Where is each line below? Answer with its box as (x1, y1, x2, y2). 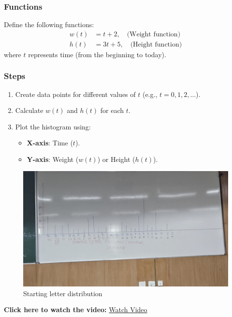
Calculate (15, 105, 43, 115)
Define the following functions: (4, 19, 94, 30)
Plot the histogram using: (15, 121, 91, 131)
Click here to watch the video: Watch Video (4, 304, 147, 315)
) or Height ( (97, 154, 135, 164)
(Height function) (130, 41, 182, 48)
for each (100, 105, 124, 115)
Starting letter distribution (23, 288, 102, 298)
